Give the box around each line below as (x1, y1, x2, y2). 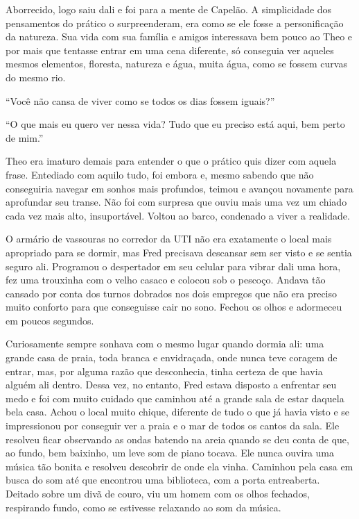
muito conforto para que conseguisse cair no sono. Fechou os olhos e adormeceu (6, 299, 342, 314)
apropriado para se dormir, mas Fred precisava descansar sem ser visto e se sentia (6, 245, 352, 259)
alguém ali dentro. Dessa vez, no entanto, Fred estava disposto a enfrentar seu (6, 377, 337, 392)
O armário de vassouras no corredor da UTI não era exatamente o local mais (6, 231, 332, 246)
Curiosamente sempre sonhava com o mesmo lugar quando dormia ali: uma (6, 336, 324, 351)
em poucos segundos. (6, 313, 94, 327)
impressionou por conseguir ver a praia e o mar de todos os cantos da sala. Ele (6, 418, 340, 433)
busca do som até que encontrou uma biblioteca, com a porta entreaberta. (6, 472, 320, 487)
